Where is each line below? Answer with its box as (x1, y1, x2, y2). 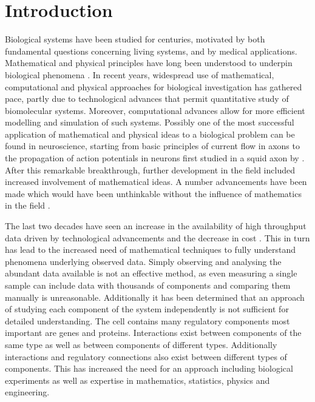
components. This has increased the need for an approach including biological (5, 362, 293, 375)
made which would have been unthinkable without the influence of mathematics (5, 187, 302, 199)
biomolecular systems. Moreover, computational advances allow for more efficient (5, 104, 305, 116)
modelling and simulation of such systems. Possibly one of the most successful (5, 116, 294, 129)
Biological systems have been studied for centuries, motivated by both (5, 33, 265, 45)
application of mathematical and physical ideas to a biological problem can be (5, 127, 295, 140)
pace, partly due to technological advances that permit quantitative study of (5, 92, 289, 105)
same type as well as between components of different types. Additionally (5, 338, 277, 350)
